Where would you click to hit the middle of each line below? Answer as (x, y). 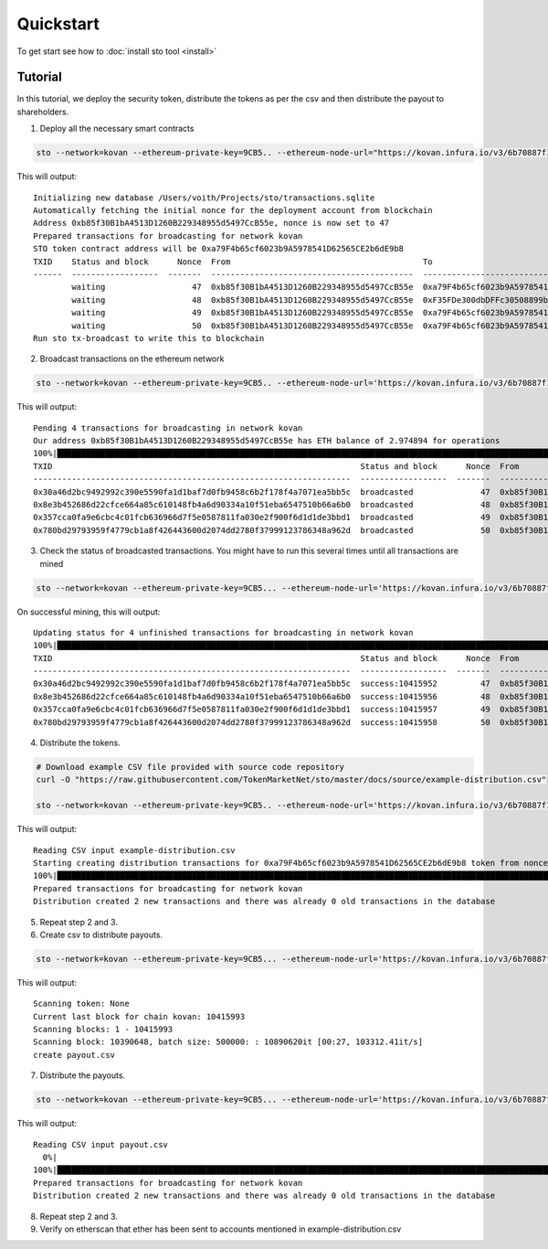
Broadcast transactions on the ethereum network (132, 359)
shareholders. (43, 112)
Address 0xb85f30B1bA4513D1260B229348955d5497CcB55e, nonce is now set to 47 (211, 223)
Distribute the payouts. (83, 1075)
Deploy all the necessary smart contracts (117, 129)
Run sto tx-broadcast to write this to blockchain (149, 338)
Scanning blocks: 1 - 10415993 (103, 1030)
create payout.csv (74, 1055)
